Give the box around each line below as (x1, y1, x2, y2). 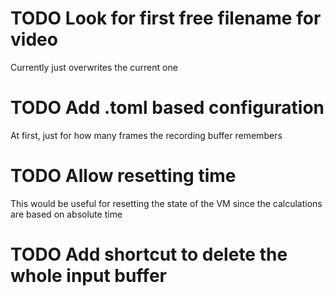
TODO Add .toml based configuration (10, 97, 325, 119)
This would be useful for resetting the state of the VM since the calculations (10, 197, 323, 209)
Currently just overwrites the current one (10, 61, 178, 73)
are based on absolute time (10, 208, 123, 220)
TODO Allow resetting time (10, 165, 237, 187)
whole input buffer (10, 265, 167, 287)
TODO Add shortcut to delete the (10, 243, 288, 266)
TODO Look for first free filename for (10, 7, 322, 30)
